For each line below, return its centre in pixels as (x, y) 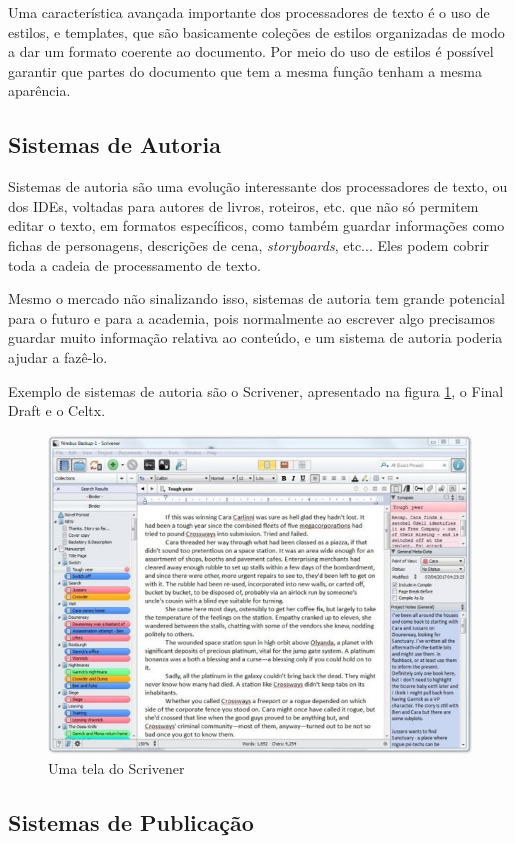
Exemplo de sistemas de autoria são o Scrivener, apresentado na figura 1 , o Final (256, 390)
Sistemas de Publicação (131, 821)
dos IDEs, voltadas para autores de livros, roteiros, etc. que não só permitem (243, 205)
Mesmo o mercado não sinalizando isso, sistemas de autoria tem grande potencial (256, 298)
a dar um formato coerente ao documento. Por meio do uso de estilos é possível (251, 51)
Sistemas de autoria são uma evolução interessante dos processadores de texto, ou (258, 186)
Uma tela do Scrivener (116, 767)
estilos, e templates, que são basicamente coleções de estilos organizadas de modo (256, 31)
